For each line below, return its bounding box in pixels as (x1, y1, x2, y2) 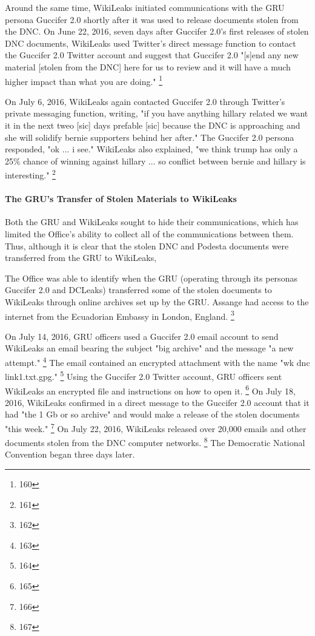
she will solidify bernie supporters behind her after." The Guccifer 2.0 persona (5, 130, 294, 143)
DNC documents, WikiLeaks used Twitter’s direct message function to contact (5, 36, 296, 49)
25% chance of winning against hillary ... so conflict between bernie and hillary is (5, 154, 306, 167)
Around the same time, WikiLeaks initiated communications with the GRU (5, 1, 285, 13)
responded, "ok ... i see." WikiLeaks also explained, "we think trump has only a (5, 143, 298, 155)
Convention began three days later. (5, 448, 135, 461)
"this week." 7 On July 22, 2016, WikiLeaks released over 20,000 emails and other (5, 420, 307, 435)
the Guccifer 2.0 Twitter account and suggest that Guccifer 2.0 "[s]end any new (5, 49, 299, 61)
